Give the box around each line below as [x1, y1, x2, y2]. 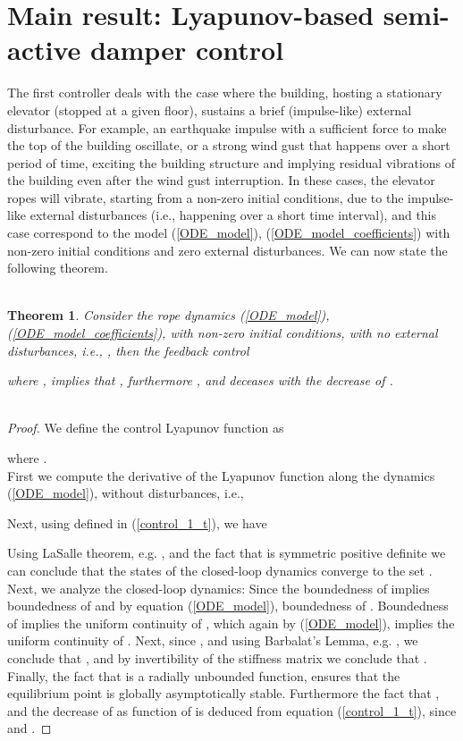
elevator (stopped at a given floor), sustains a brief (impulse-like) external [7, 100, 412, 119]
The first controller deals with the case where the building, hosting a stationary [7, 83, 442, 102]
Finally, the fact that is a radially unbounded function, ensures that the [7, 666, 400, 685]
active [7, 31, 81, 68]
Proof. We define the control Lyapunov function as [7, 418, 284, 437]
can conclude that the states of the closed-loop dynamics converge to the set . [7, 560, 433, 579]
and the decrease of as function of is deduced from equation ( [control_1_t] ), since [7, 701, 457, 720]
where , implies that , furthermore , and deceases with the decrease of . [7, 371, 393, 390]
